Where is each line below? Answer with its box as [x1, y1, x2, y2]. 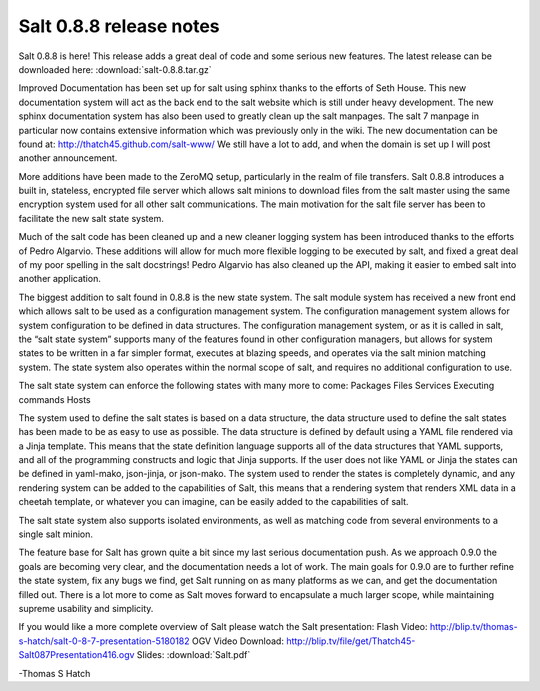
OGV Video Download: [191, 635, 285, 647]
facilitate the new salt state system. [18, 212, 164, 224]
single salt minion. [18, 528, 94, 540]
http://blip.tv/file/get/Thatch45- [286, 635, 416, 647]
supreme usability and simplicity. [18, 603, 154, 614]
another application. [18, 273, 102, 285]
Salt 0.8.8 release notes [18, 15, 220, 37]
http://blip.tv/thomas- [429, 621, 519, 633]
